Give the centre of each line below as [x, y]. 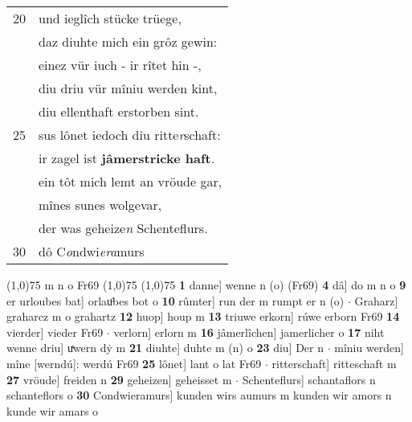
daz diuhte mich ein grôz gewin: [128, 41]
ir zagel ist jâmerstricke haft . [127, 158]
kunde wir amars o [53, 410]
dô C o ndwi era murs [92, 251]
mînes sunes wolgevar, [100, 205]
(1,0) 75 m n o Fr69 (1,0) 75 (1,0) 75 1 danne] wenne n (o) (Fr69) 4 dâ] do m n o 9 [206, 285]
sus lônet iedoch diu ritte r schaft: [130, 135]
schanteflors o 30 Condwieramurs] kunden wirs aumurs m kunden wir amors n [199, 395]
